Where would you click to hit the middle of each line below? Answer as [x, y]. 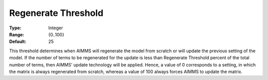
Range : [17, 34]
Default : [18, 42]
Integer [56, 28]
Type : [15, 28]
